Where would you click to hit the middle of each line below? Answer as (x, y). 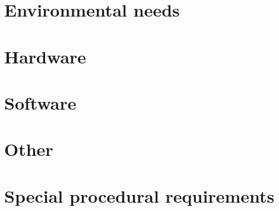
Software (40, 102)
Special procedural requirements (139, 195)
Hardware (45, 56)
